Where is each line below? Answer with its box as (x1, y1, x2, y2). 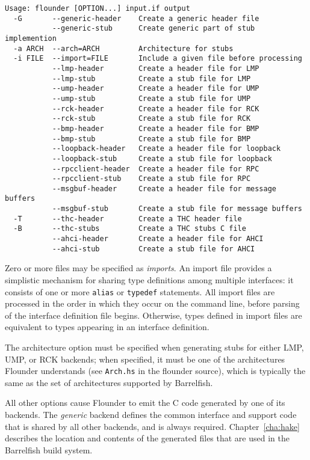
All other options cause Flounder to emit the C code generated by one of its (5, 396, 285, 409)
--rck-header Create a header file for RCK (52, 104, 259, 113)
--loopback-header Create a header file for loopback (52, 144, 281, 153)
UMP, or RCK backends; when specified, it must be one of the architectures (5, 352, 285, 365)
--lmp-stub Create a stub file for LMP (52, 74, 251, 83)
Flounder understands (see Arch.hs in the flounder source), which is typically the (5, 364, 306, 377)
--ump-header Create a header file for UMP (52, 84, 259, 93)
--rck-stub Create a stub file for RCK (52, 114, 251, 123)
